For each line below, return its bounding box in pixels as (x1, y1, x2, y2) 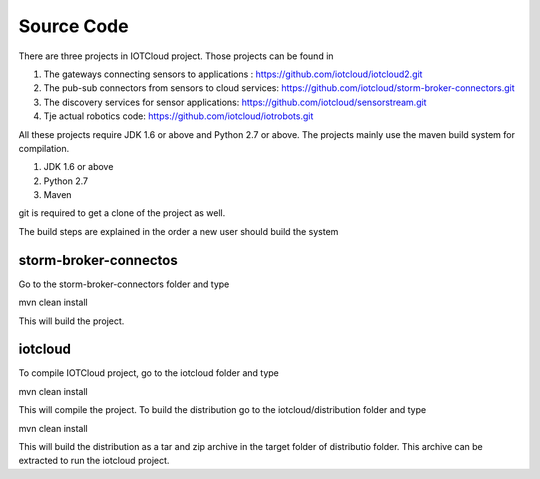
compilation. (18, 142, 70, 154)
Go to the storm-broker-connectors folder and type (18, 278, 230, 290)
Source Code (18, 15, 129, 37)
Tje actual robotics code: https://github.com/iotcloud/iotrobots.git (43, 110, 314, 122)
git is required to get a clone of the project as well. (18, 207, 226, 219)
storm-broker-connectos (18, 251, 179, 269)
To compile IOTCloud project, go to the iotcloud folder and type (18, 367, 280, 379)
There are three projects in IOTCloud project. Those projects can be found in (18, 50, 334, 62)
